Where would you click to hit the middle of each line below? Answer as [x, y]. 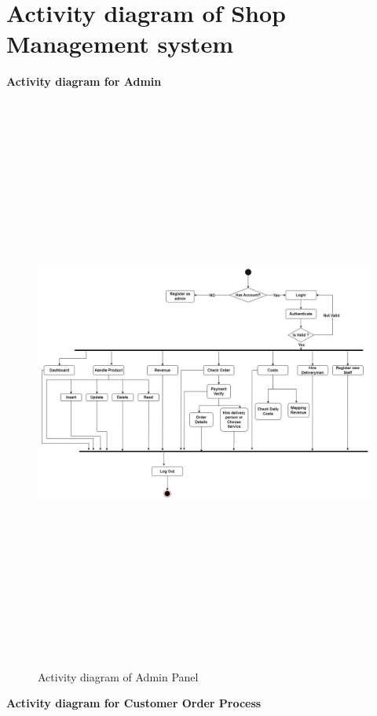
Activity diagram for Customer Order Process [134, 703]
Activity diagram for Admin [84, 81]
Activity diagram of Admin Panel [118, 676]
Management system [120, 44]
